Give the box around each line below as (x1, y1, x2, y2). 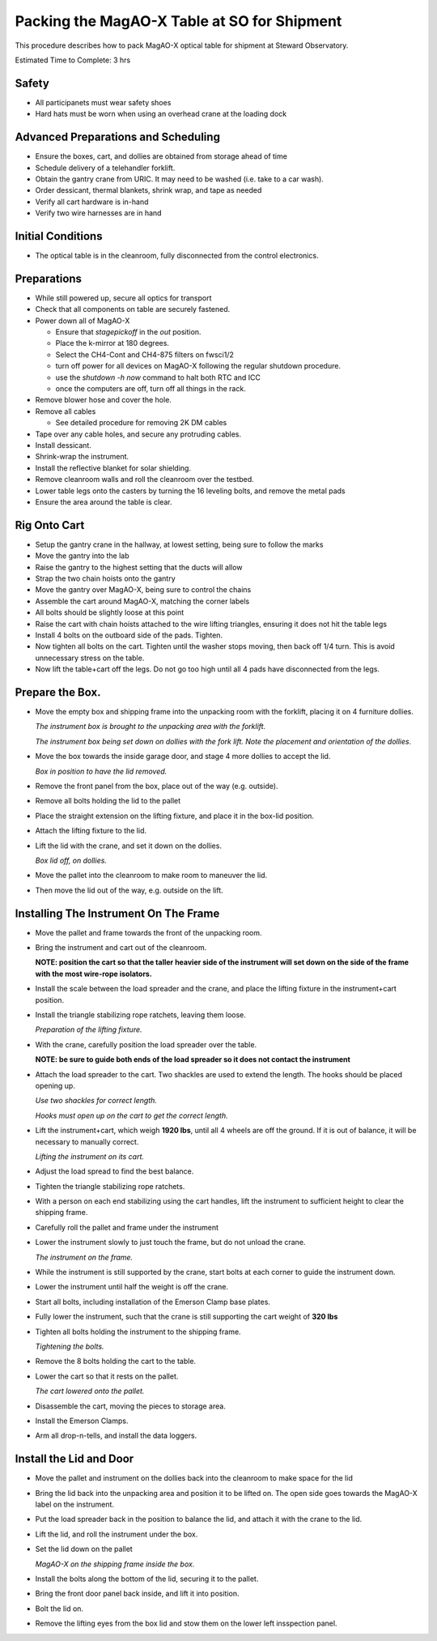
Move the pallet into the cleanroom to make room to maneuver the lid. (35, 871, 268, 880)
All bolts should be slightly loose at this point (35, 607, 185, 617)
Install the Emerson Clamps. (35, 1416, 129, 1426)
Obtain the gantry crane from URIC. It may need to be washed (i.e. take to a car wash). (35, 174, 324, 184)
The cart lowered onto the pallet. (35, 1386, 145, 1396)
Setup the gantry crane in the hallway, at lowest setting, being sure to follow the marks (35, 539, 324, 549)
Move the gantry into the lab (35, 551, 129, 560)
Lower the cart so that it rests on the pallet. (35, 1371, 179, 1381)
